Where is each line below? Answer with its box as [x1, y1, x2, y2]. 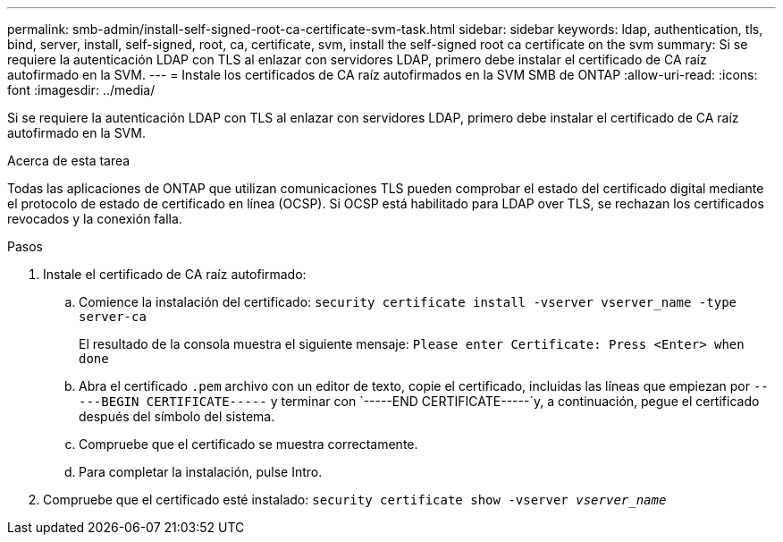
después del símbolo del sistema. [79, 409, 275, 424]
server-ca [79, 309, 147, 324]
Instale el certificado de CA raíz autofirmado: [43, 267, 307, 282]
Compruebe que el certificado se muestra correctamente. [79, 436, 418, 452]
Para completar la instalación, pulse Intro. [79, 464, 323, 479]
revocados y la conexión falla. [7, 211, 182, 226]
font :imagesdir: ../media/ [7, 82, 156, 97]
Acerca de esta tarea [7, 153, 130, 168]
